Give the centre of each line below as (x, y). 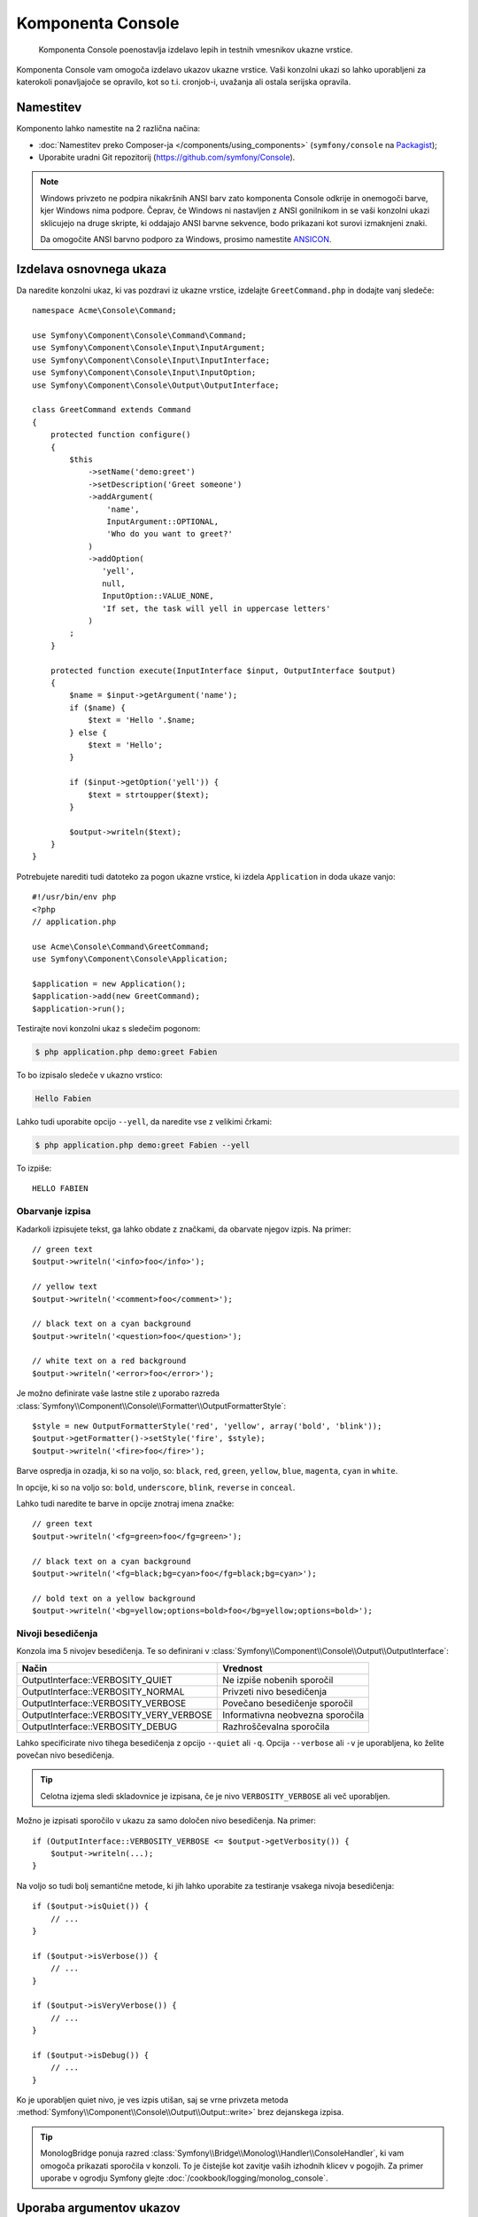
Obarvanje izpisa (54, 1211)
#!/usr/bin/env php (74, 897)
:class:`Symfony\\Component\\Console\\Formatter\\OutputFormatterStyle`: (151, 1406)
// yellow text (65, 1287)
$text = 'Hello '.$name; (142, 720)
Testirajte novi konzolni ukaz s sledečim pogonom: (108, 1029)
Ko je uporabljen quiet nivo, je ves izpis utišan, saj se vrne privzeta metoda (152, 2100)
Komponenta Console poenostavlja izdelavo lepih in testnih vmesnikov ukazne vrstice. (196, 50)
